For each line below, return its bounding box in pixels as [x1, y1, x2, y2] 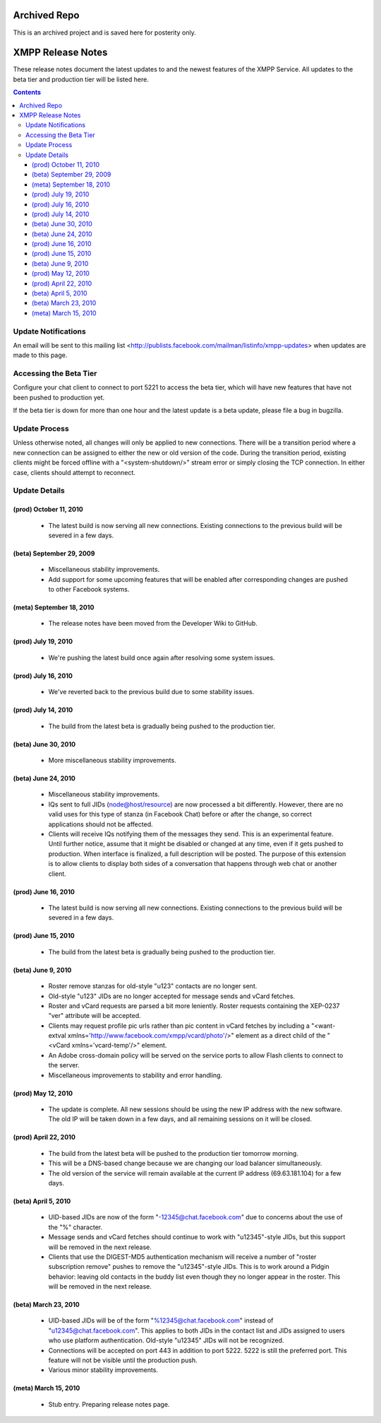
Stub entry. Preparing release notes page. [48, 1400, 170, 1408]
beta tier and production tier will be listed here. [13, 75, 150, 83]
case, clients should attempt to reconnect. [13, 468, 135, 476]
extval [48, 1031, 66, 1040]
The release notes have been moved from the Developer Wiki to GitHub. [48, 619, 258, 628]
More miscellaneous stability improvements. [48, 756, 176, 765]
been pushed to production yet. [13, 393, 105, 402]
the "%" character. [48, 1223, 102, 1231]
